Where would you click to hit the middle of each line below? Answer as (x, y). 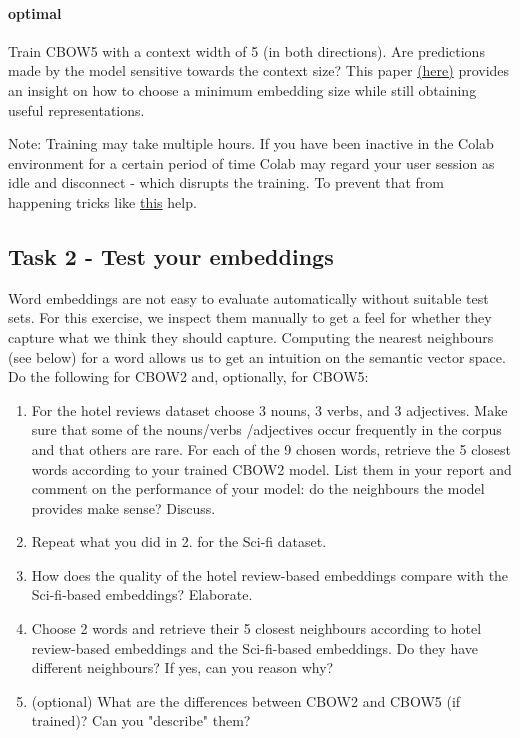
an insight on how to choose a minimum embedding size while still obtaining (242, 89)
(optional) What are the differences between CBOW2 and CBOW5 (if (246, 700)
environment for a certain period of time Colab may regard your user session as (251, 162)
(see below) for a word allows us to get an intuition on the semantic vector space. (257, 356)
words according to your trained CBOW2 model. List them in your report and (271, 468)
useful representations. (76, 109)
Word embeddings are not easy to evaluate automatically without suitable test (248, 297)
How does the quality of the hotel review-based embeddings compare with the (270, 574)
